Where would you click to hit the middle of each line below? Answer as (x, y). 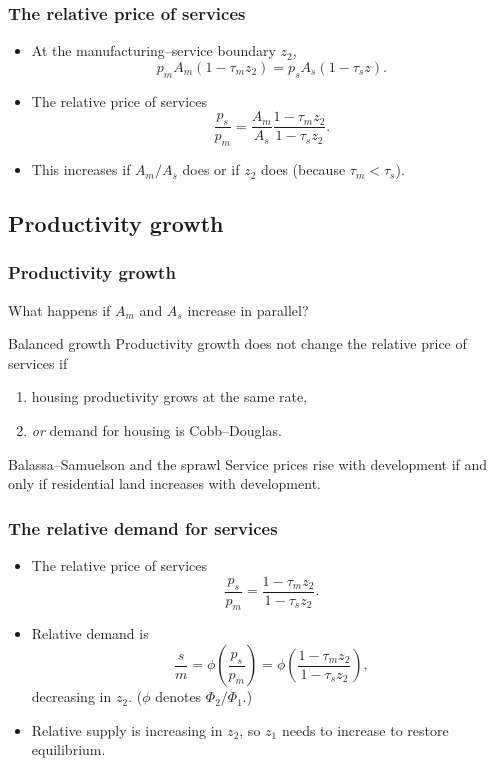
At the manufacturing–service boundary (153, 50)
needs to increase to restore (365, 729)
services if (38, 362)
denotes (178, 696)
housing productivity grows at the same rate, (169, 396)
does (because (303, 169)
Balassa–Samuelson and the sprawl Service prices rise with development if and (248, 463)
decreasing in (71, 696)
